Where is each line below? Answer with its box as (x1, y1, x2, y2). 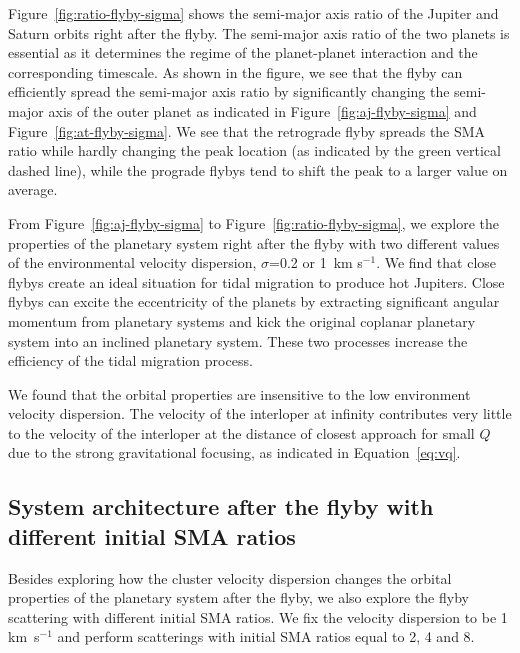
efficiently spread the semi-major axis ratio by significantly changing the (8, 81, 450, 102)
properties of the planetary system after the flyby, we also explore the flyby (8, 587, 469, 608)
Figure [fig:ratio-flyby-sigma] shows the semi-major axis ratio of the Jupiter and (8, 3, 499, 23)
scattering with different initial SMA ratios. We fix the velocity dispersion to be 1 (8, 606, 508, 627)
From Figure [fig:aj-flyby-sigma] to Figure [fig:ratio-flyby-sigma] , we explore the (8, 212, 500, 233)
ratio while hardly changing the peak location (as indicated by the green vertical (8, 140, 501, 161)
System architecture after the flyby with (8, 491, 434, 522)
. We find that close (376, 252, 497, 273)
